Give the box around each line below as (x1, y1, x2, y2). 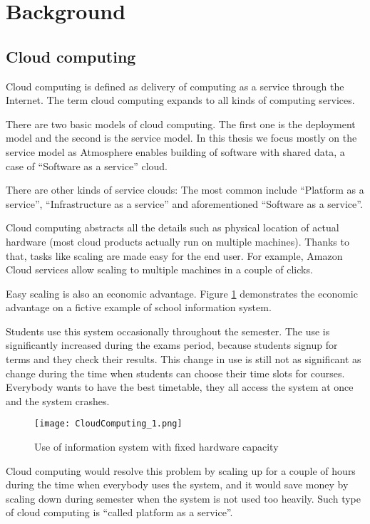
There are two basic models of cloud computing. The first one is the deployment (6, 116, 356, 131)
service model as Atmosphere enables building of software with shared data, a (6, 144, 345, 159)
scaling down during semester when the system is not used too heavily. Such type (6, 491, 361, 505)
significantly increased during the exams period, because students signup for (6, 337, 338, 352)
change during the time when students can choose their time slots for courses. (6, 365, 345, 380)
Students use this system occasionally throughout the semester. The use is (6, 323, 330, 338)
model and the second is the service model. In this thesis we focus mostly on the (6, 130, 357, 145)
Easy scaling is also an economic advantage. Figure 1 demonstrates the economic (6, 285, 358, 300)
